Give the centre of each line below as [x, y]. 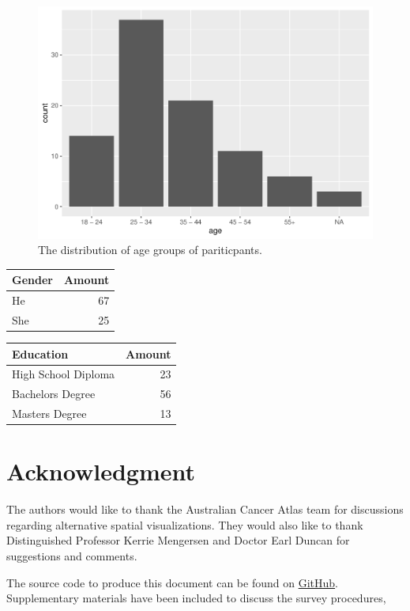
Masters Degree [49, 414]
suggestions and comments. [72, 556]
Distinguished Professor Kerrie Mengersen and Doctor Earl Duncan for [178, 540]
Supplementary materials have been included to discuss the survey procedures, [196, 598]
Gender [32, 280]
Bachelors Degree [54, 394]
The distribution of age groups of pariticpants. [150, 250]
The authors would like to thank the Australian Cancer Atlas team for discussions [205, 509]
